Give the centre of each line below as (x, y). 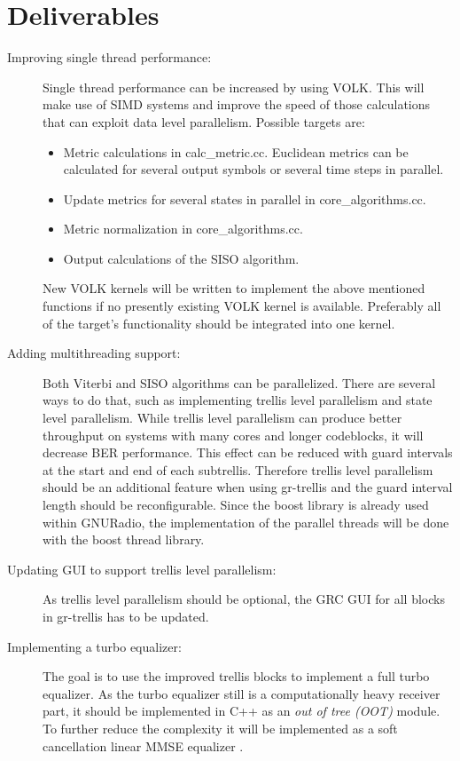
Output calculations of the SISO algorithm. (181, 258)
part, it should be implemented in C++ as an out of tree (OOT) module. (242, 711)
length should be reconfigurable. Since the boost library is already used (236, 504)
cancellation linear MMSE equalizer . (143, 745)
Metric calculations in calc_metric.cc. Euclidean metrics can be (236, 151)
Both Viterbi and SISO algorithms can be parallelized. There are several (239, 382)
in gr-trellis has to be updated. (126, 616)
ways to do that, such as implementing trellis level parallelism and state (238, 400)
